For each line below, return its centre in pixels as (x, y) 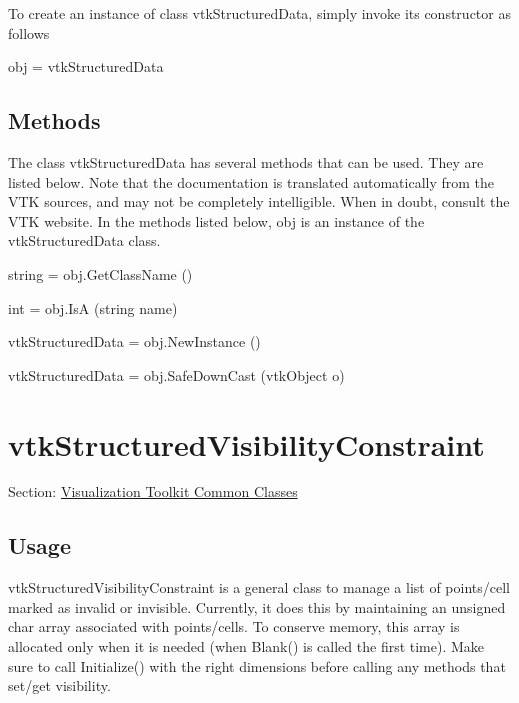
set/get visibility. (59, 685)
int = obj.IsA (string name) (93, 307)
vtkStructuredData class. (84, 240)
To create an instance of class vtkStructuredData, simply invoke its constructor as (259, 13)
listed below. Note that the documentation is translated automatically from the (251, 181)
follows (29, 32)
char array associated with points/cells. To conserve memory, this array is (234, 626)
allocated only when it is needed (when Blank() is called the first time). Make (246, 646)
